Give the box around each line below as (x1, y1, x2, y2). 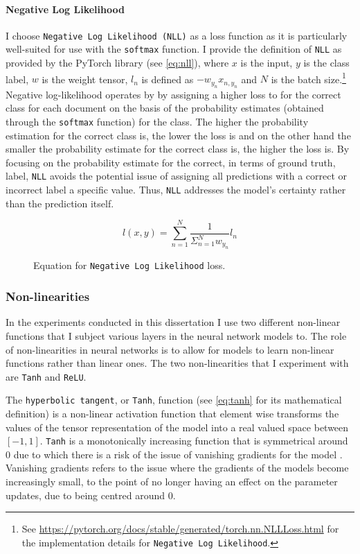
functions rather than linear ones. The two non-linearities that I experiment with (6, 356, 349, 370)
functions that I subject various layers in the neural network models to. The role (6, 328, 347, 343)
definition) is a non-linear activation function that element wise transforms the (6, 406, 339, 420)
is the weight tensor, (42, 71, 128, 86)
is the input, (240, 55, 293, 70)
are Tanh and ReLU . (6, 369, 87, 383)
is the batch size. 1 (271, 69, 346, 86)
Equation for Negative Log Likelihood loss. (33, 258, 226, 272)
